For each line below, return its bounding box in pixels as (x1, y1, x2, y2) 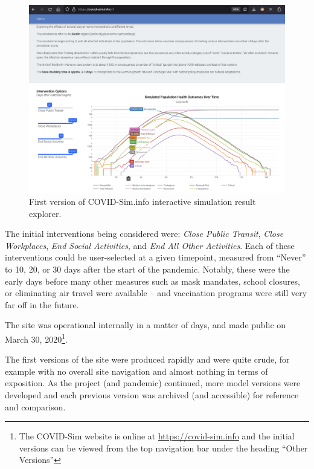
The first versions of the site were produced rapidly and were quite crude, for (5, 353, 290, 366)
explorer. (29, 207, 62, 219)
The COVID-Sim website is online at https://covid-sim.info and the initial (19, 430, 295, 442)
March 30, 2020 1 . (5, 331, 68, 345)
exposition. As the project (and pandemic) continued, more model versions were (5, 377, 301, 389)
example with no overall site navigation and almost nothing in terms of (5, 364, 268, 377)
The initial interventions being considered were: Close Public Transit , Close (5, 227, 284, 240)
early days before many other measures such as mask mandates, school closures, (5, 274, 300, 287)
